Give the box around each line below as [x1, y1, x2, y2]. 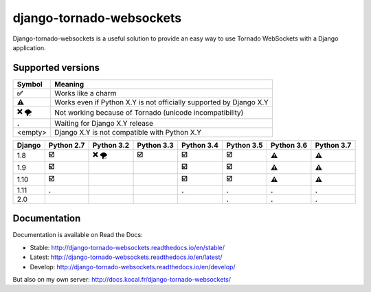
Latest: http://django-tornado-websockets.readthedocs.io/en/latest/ [30, 253, 223, 261]
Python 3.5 [226, 140, 264, 150]
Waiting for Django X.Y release [54, 118, 154, 128]
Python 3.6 [270, 140, 308, 150]
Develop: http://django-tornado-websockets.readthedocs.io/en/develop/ [30, 262, 236, 271]
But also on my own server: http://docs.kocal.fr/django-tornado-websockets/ [12, 275, 232, 283]
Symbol [16, 79, 43, 89]
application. [12, 43, 46, 52]
